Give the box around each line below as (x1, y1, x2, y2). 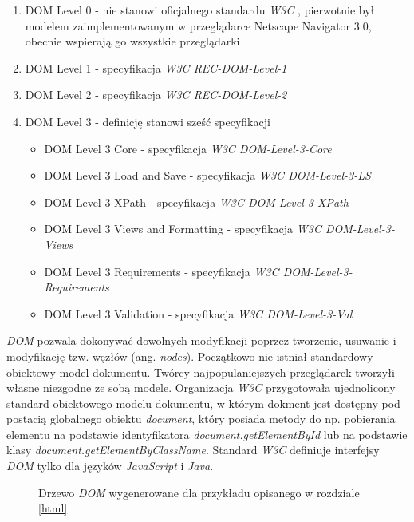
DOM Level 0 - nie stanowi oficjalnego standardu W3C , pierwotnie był (25, 2, 375, 18)
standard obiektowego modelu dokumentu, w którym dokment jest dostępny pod (6, 394, 400, 411)
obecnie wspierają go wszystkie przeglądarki (25, 33, 240, 49)
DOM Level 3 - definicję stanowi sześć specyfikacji (25, 113, 270, 129)
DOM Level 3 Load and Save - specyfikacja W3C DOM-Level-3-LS (44, 167, 371, 184)
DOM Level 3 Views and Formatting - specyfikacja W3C (44, 220, 321, 237)
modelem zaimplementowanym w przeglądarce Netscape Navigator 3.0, (25, 17, 372, 34)
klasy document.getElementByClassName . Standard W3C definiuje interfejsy (6, 441, 380, 458)
